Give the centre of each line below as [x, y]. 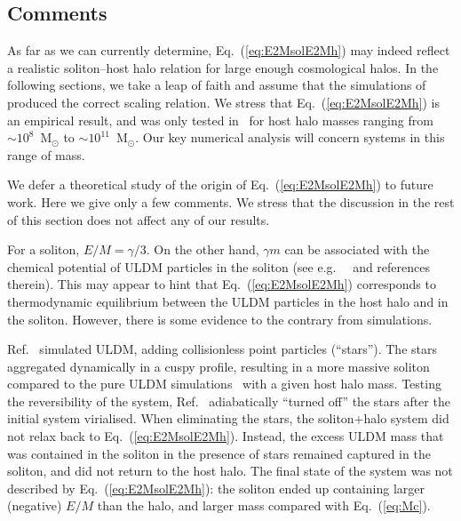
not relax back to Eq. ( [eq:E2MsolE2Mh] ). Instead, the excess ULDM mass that [226, 436]
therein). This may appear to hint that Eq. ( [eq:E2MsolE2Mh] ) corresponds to [222, 284]
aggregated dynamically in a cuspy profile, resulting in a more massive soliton [219, 366]
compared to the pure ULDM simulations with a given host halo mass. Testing [224, 384]
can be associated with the [357, 249]
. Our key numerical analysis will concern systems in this [290, 137]
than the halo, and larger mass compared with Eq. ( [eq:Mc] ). [264, 505]
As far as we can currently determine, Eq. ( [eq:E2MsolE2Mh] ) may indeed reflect [229, 50]
